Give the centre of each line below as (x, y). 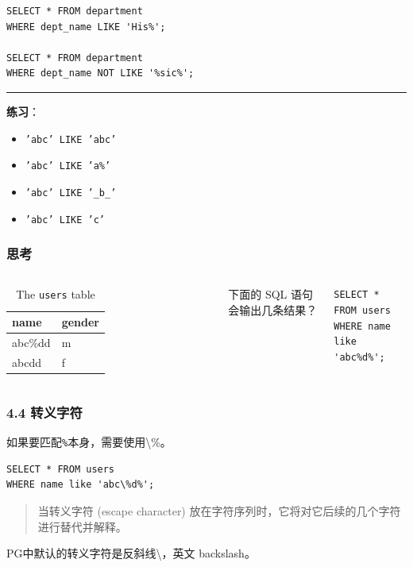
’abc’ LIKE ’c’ (65, 220)
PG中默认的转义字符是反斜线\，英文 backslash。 (131, 553)
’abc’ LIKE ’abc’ (71, 139)
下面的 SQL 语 (265, 294)
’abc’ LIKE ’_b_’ (71, 193)
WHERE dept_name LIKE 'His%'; (86, 27)
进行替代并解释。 (82, 526)
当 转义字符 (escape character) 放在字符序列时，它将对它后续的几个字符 (219, 510)
